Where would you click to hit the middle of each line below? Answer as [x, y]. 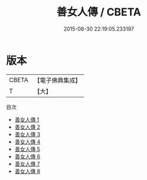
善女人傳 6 [27, 156]
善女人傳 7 [27, 163]
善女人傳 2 [27, 127]
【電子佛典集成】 [57, 80]
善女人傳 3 [27, 134]
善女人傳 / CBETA [99, 12]
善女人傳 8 [27, 171]
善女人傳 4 [27, 142]
